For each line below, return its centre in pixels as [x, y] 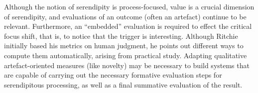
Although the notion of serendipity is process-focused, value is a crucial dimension [129, 6]
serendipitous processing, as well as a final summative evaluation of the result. [123, 84]
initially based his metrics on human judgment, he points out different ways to [124, 46]
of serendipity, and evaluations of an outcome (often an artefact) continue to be [125, 16]
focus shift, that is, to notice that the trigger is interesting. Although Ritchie [121, 36]
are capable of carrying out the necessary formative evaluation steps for [113, 75]
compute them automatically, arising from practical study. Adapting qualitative [126, 55]
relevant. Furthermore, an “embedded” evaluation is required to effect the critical [128, 26]
